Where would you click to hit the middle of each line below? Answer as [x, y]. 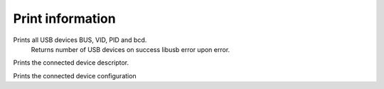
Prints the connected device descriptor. [71, 63]
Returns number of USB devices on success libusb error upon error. [130, 49]
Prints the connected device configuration [75, 75]
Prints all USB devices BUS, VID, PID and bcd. [80, 40]
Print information [65, 19]
